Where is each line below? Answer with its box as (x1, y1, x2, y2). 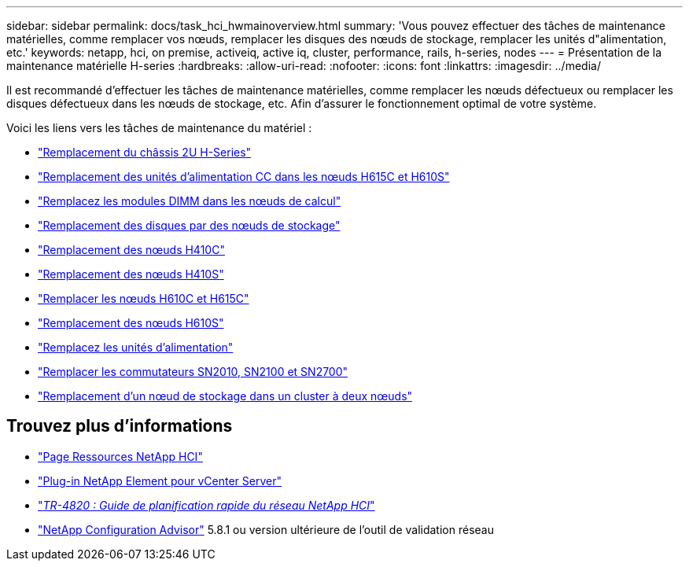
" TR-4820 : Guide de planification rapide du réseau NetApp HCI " (38, 498, 375, 512)
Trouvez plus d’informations (6, 416, 233, 436)
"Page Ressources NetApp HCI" (38, 449, 203, 463)
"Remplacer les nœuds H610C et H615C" (38, 292, 249, 305)
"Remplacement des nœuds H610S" (38, 316, 224, 330)
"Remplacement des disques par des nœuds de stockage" (38, 219, 341, 232)
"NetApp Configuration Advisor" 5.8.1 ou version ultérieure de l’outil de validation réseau (38, 522, 494, 536)
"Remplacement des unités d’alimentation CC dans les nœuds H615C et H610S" (38, 170, 450, 183)
